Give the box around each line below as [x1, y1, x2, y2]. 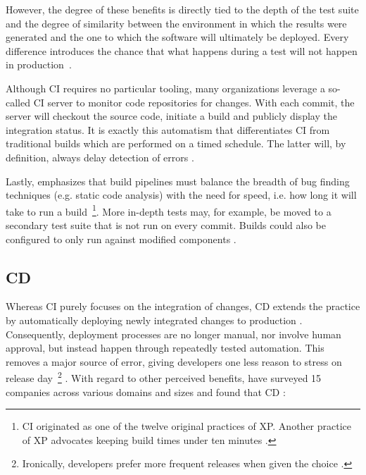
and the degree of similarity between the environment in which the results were [6, 16, 347, 30]
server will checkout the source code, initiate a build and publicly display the [6, 109, 337, 123]
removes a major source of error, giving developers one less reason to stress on [6, 354, 342, 369]
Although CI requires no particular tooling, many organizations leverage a [6, 80, 325, 95]
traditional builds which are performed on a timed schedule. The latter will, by [6, 136, 346, 151]
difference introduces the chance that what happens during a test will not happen [6, 43, 358, 58]
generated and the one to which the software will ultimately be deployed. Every [6, 30, 349, 44]
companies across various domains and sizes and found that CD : [6, 384, 286, 399]
